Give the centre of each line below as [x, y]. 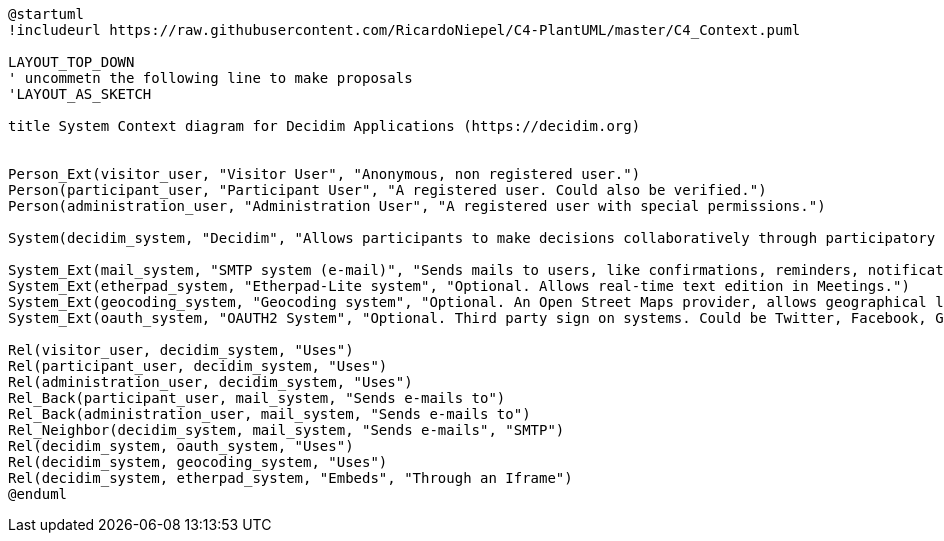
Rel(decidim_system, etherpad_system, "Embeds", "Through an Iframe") [290, 478]
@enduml [38, 494]
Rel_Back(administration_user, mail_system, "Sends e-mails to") [269, 414]
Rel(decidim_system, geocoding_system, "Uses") [198, 462]
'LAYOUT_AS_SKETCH [80, 94]
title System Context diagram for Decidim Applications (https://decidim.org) [324, 126]
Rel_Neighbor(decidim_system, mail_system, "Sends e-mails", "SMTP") [286, 430]
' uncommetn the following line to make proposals [210, 78]
